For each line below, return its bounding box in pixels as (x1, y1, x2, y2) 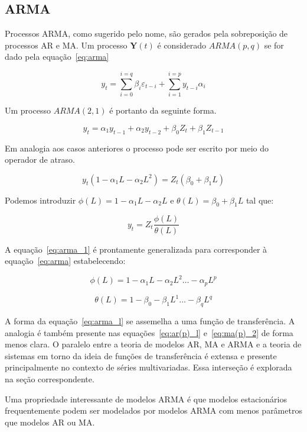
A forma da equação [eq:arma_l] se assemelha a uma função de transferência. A (5, 314, 295, 327)
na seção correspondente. (5, 372, 94, 385)
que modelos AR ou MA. (5, 415, 95, 428)
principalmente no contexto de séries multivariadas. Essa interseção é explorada (5, 361, 292, 373)
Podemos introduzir (5, 194, 76, 206)
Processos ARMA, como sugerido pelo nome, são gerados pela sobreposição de (5, 27, 288, 40)
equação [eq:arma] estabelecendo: (5, 254, 126, 267)
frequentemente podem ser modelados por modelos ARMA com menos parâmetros (5, 404, 302, 417)
